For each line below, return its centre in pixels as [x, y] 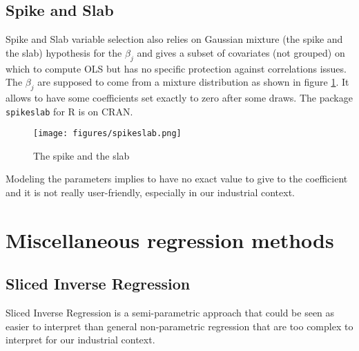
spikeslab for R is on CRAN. [69, 111]
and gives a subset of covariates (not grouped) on [241, 52]
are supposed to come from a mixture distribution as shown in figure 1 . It [193, 82]
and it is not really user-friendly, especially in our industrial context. [151, 192]
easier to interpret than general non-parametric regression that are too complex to [179, 326]
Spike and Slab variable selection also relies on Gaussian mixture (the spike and [174, 39]
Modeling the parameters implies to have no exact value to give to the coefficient [177, 179]
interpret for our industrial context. [80, 340]
